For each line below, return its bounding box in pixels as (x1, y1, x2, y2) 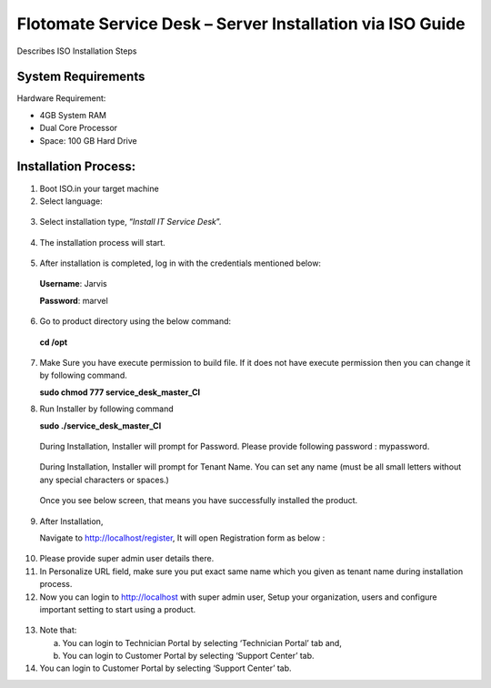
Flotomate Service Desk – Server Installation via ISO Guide (16, 14, 466, 34)
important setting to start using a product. (39, 603, 196, 614)
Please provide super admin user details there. (39, 553, 215, 564)
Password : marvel (39, 295, 108, 306)
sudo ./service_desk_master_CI (39, 420, 162, 431)
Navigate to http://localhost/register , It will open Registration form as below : (39, 532, 326, 543)
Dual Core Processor (39, 123, 118, 134)
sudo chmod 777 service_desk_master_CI (39, 387, 200, 398)
